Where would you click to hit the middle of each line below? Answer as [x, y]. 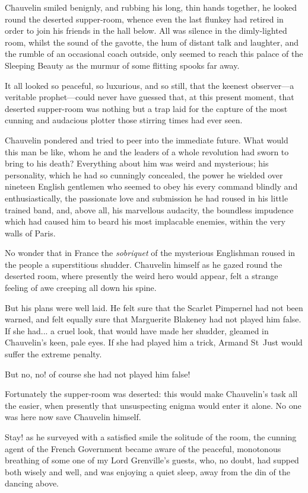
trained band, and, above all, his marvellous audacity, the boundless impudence [149, 209]
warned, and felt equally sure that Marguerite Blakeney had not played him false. [153, 319]
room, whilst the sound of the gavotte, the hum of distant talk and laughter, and [152, 42]
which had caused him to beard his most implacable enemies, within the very [145, 221]
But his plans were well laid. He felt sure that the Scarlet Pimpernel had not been [154, 307]
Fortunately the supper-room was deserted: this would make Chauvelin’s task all [151, 394]
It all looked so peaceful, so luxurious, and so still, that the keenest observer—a [150, 85]
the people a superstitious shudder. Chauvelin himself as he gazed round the [144, 264]
